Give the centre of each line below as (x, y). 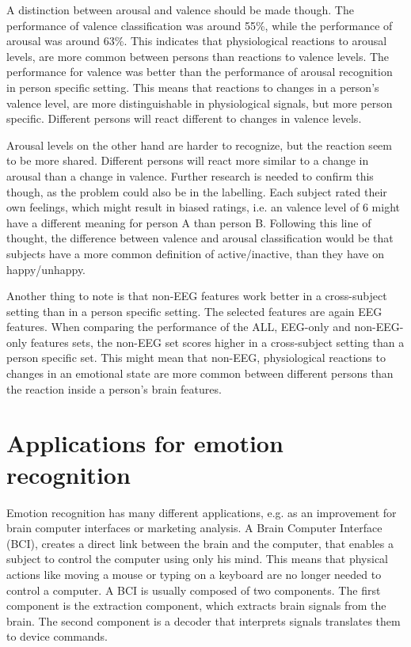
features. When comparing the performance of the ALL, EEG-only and (179, 327)
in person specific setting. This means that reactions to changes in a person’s (193, 87)
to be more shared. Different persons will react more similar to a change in (188, 160)
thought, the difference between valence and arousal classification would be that (200, 238)
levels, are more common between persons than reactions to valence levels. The (198, 56)
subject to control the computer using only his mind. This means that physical (197, 559)
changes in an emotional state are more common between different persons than (200, 373)
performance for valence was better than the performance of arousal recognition (200, 72)
